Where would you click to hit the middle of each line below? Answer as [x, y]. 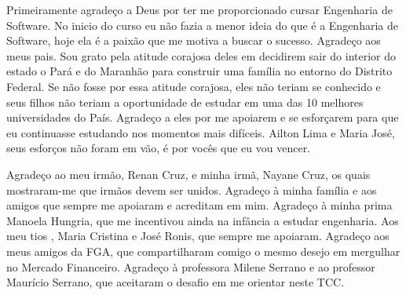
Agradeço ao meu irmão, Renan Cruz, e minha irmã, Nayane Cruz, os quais [188, 174]
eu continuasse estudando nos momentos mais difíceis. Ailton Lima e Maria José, [201, 132]
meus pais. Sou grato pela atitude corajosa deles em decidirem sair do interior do [201, 55]
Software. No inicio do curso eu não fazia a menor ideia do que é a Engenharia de [202, 25]
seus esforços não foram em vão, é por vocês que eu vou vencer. [159, 148]
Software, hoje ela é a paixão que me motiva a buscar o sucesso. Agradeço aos [194, 40]
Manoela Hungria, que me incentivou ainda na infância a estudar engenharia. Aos [203, 220]
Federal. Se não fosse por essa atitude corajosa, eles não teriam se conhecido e [194, 86]
